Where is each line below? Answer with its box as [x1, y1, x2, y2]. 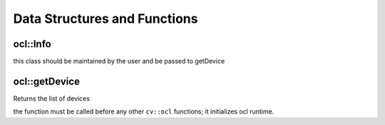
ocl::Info [13, 38, 51, 50]
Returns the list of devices [13, 94, 91, 103]
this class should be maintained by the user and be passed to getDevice [13, 57, 225, 66]
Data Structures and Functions [13, 11, 198, 26]
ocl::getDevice [13, 75, 80, 87]
